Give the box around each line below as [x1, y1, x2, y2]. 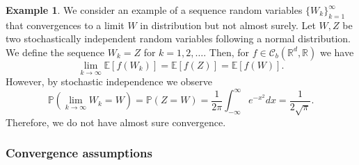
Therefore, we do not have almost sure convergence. [6, 114, 226, 129]
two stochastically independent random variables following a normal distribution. [6, 31, 351, 46]
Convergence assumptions [6, 144, 152, 162]
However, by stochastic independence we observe [6, 74, 212, 89]
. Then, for [203, 44, 250, 59]
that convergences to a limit [6, 17, 125, 32]
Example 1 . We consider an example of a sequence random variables [6, 3, 303, 17]
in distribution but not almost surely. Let [140, 17, 316, 32]
